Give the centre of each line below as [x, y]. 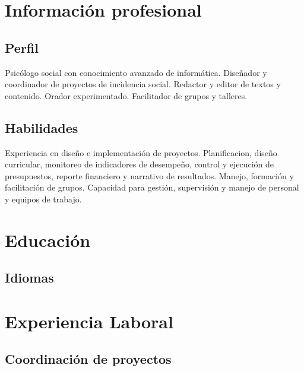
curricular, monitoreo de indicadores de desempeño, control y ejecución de [140, 164]
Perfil [22, 47]
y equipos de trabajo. [43, 199]
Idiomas [29, 278]
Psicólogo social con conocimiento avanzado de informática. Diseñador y [136, 72]
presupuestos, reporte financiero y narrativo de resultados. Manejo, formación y [149, 175]
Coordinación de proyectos [88, 359]
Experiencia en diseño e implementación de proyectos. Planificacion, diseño [141, 152]
